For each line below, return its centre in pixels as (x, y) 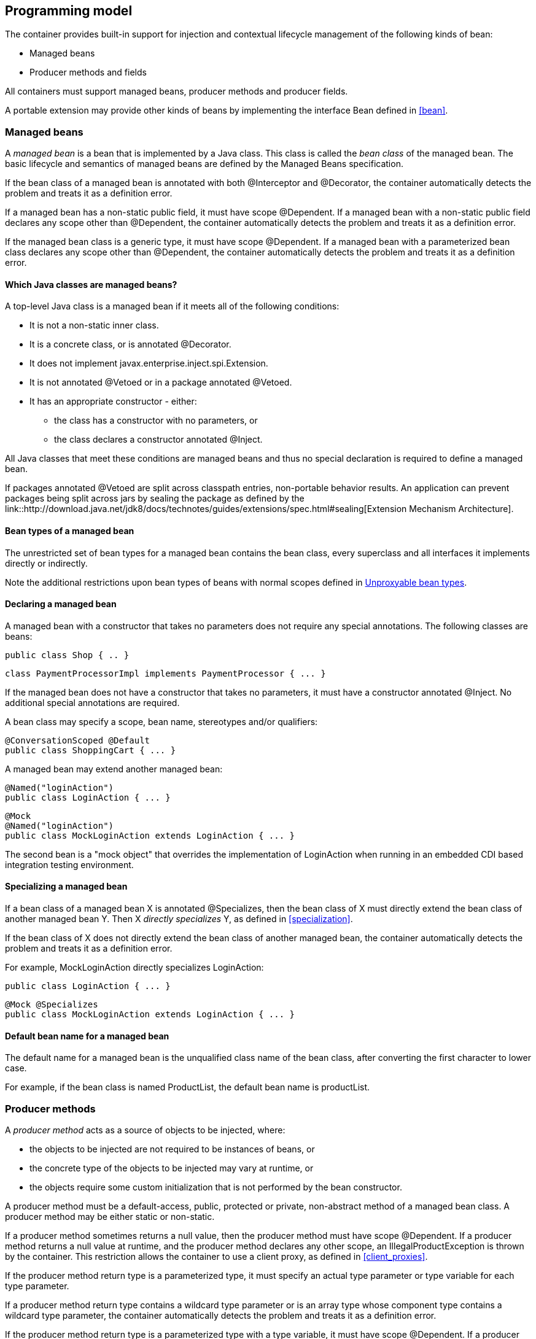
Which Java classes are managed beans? (91, 284)
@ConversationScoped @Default (78, 740)
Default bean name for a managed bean (87, 1036)
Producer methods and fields (88, 72)
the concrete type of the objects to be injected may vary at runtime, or (172, 1168)
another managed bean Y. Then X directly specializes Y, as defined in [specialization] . (179, 919)
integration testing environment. (69, 864)
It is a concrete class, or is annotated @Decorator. (130, 344)
